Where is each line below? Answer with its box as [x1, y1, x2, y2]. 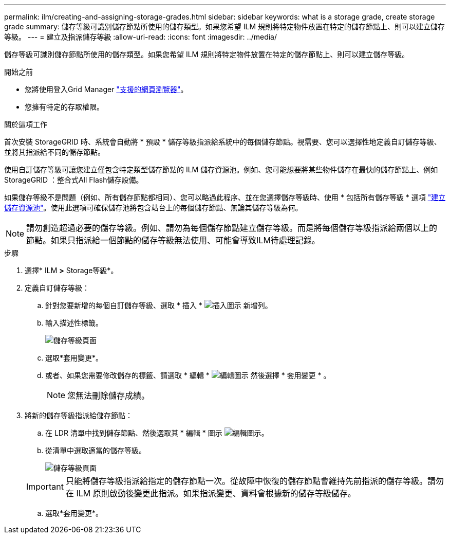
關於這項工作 [4, 120, 47, 129]
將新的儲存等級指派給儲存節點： [25, 411, 133, 420]
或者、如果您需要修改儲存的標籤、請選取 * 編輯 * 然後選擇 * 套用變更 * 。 [45, 371, 331, 380]
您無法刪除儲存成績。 [67, 390, 150, 401]
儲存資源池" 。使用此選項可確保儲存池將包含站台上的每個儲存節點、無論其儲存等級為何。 [4, 203, 303, 212]
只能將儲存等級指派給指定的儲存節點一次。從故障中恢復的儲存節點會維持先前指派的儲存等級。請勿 [65, 476, 444, 486]
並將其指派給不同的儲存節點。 [4, 148, 105, 156]
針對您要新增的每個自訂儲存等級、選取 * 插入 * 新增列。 [45, 301, 272, 310]
